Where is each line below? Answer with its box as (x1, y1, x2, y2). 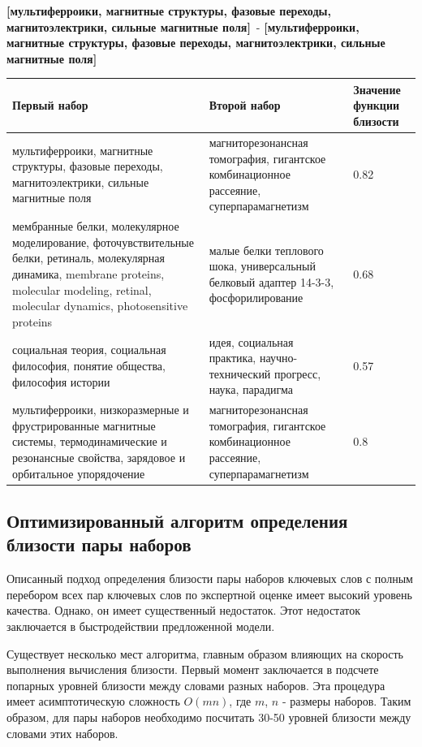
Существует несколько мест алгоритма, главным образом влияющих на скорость (6, 645, 403, 662)
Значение (353, 80, 401, 97)
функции (353, 97, 400, 114)
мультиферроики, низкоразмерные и (12, 401, 189, 418)
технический (209, 365, 271, 382)
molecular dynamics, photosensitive (12, 297, 188, 314)
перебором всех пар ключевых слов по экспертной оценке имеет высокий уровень (6, 585, 412, 602)
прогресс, (274, 365, 321, 382)
